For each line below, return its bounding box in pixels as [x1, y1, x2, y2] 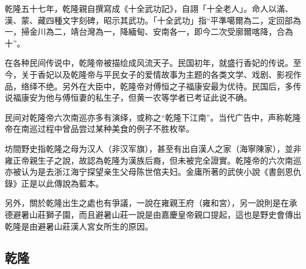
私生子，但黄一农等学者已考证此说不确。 [95, 91, 252, 104]
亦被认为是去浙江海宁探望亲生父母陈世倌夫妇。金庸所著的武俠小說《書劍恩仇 [5, 165, 301, 178]
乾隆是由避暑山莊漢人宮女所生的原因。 [5, 220, 153, 232]
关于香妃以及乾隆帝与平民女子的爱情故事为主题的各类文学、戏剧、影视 [21, 68, 293, 80]
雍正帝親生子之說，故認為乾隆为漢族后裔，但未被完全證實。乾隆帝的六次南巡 [5, 154, 301, 166]
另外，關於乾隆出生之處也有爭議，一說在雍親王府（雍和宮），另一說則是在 [5, 197, 289, 209]
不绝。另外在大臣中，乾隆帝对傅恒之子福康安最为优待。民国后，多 [37, 79, 293, 92]
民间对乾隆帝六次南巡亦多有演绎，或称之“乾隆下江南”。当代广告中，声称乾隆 [5, 111, 301, 123]
